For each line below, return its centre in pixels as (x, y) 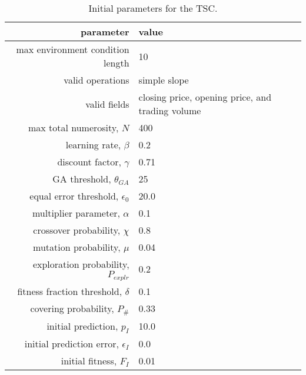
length (117, 63)
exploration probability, (81, 264)
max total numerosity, (73, 127)
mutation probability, (77, 247)
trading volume (170, 110)
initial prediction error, (71, 344)
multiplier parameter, (76, 213)
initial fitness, (89, 361)
